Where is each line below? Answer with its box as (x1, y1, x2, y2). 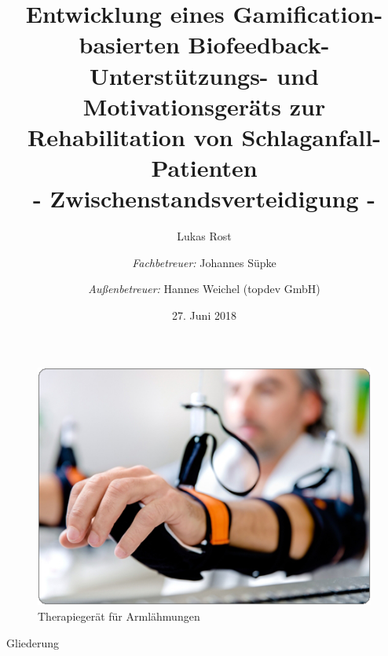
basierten (79, 28, 180, 60)
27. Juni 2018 (172, 307, 236, 324)
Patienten (151, 152, 258, 184)
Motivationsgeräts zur (82, 90, 326, 122)
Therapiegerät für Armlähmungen (38, 608, 200, 625)
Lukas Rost (177, 228, 232, 244)
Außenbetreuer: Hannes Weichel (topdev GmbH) (88, 280, 320, 297)
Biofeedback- (188, 28, 330, 60)
